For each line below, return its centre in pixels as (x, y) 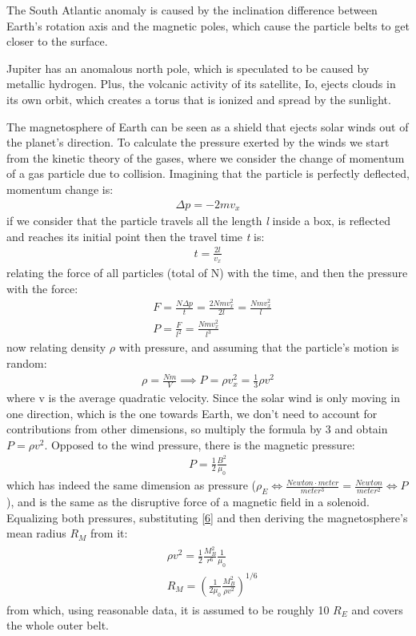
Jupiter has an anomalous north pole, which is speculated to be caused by (188, 68)
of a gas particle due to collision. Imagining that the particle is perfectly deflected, (208, 173)
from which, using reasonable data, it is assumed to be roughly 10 (168, 609)
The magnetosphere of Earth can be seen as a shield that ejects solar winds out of (208, 126)
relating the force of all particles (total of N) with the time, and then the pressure (207, 272)
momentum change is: (60, 189)
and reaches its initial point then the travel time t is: (136, 236)
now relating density (56, 347)
